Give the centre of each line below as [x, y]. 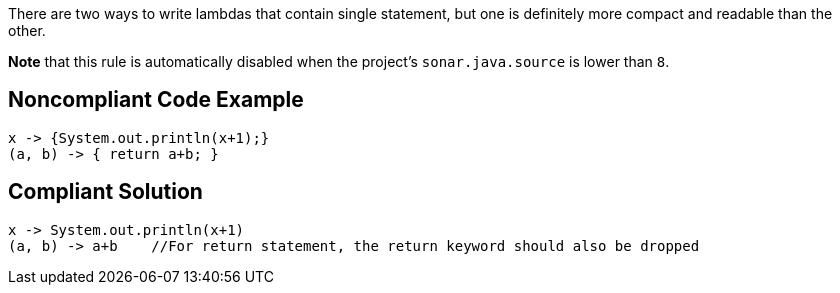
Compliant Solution [105, 192]
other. [27, 30]
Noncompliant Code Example [156, 100]
